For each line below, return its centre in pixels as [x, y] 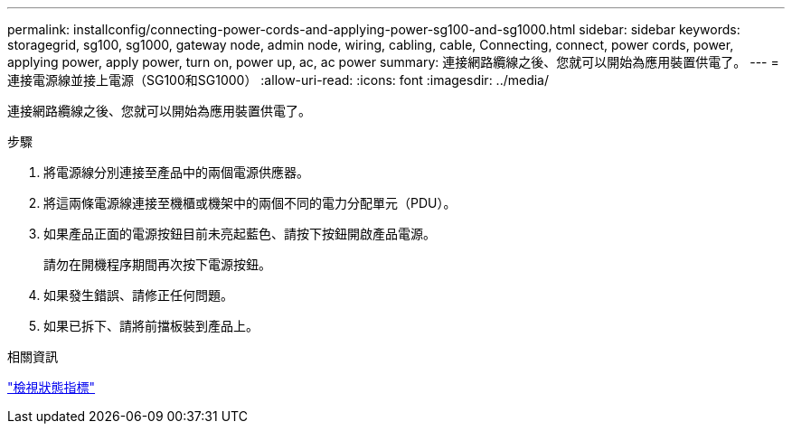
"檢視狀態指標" [52, 387]
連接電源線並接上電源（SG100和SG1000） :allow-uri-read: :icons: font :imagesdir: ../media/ [278, 80]
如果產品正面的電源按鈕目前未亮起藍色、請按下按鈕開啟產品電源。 [240, 234]
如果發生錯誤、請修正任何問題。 [138, 295]
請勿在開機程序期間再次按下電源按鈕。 [157, 264]
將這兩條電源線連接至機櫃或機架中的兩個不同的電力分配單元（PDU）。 [250, 203]
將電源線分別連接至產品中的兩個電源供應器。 [176, 172]
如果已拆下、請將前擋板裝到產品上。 [151, 326]
